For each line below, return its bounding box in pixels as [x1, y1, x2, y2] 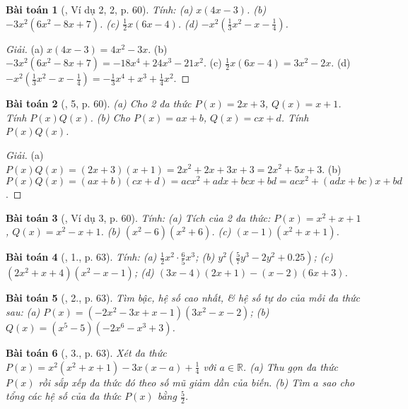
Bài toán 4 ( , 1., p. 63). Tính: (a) [6, 249, 157, 264]
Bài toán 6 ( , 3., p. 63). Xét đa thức [6, 345, 167, 360]
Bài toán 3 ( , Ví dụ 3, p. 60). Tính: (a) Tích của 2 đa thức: [6, 210, 271, 225]
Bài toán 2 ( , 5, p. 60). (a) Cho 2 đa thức [6, 96, 192, 111]
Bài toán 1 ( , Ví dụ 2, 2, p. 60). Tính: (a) [6, 2, 193, 16]
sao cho [322, 374, 355, 389]
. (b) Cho [90, 109, 130, 124]
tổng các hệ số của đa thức [6, 389, 122, 403]
